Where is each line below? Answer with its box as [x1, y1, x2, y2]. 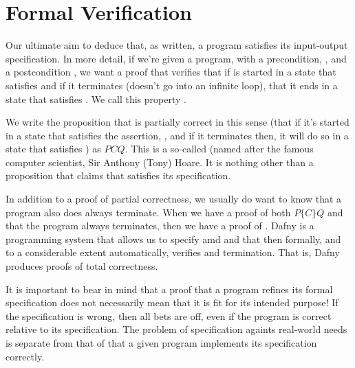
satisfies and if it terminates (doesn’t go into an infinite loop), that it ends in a [6, 78, 338, 92]
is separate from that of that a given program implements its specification [6, 336, 317, 349]
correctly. [6, 349, 45, 363]
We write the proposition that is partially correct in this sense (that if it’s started [6, 115, 349, 129]
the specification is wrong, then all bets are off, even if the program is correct [6, 308, 332, 323]
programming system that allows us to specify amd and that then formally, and [6, 231, 341, 246]
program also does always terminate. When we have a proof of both [6, 205, 291, 219]
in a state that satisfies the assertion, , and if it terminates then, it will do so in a [6, 128, 349, 142]
